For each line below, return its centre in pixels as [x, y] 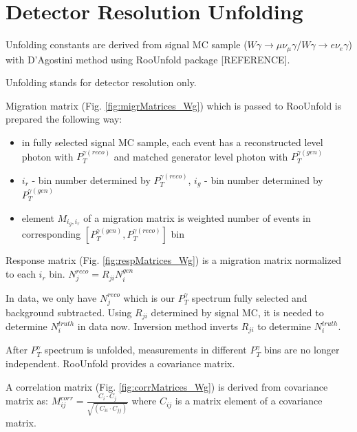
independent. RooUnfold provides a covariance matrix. [120, 363]
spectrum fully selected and [249, 297]
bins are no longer [302, 350]
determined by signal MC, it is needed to [237, 312]
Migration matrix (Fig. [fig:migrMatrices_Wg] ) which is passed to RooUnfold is [174, 105]
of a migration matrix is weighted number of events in [197, 217]
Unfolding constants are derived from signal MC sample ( [127, 44]
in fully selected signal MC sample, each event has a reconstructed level [172, 142]
